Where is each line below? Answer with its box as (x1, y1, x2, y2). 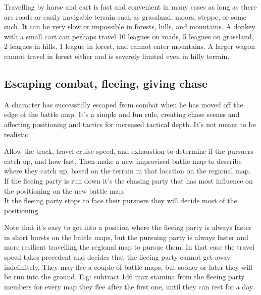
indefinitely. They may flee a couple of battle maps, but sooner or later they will (4, 261, 252, 272)
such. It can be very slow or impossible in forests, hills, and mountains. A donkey (4, 21, 255, 32)
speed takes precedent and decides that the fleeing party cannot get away (4, 252, 231, 262)
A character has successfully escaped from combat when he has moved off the (4, 99, 243, 109)
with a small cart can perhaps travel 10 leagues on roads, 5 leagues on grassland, (4, 31, 254, 41)
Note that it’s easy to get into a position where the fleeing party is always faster (4, 222, 252, 232)
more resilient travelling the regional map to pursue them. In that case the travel (4, 242, 254, 252)
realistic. (4, 129, 30, 139)
